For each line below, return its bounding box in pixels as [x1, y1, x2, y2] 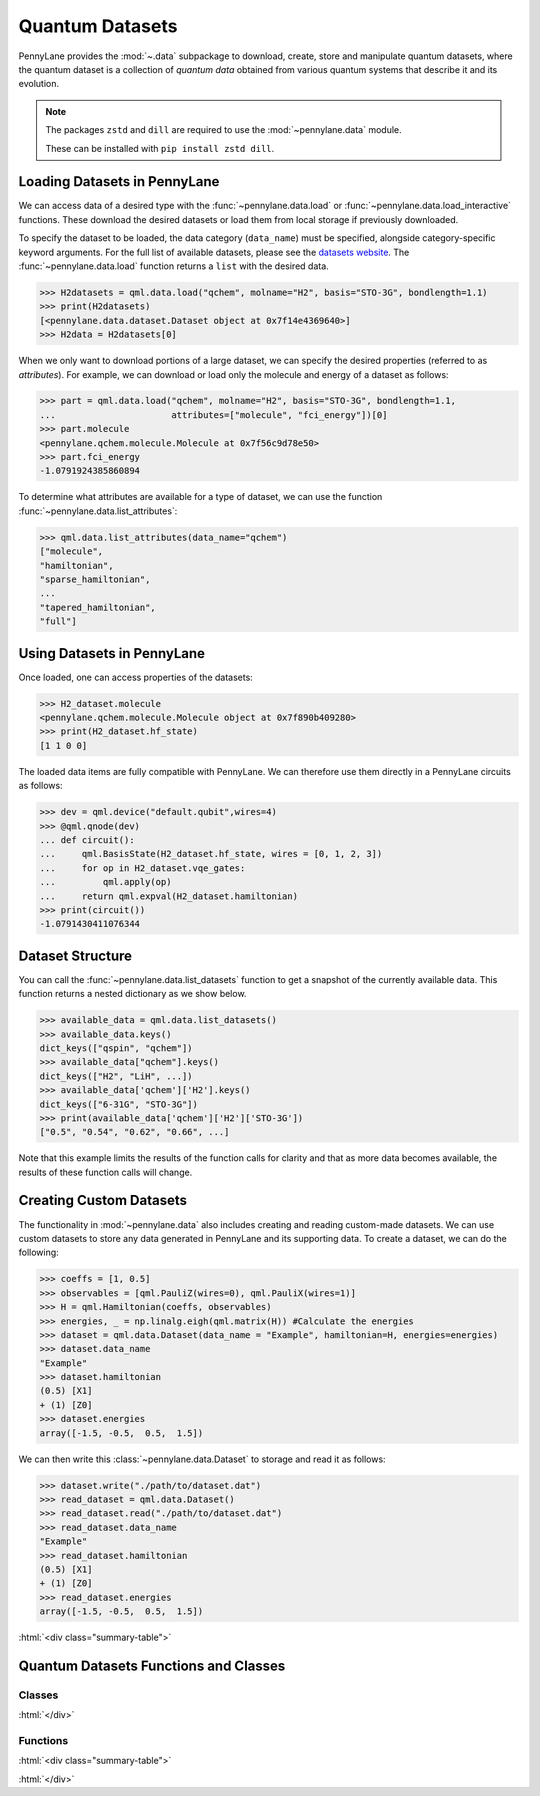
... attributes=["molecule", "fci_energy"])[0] [39, 409, 388, 420]
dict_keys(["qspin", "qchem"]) [39, 1042, 194, 1054]
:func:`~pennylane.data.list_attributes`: [18, 505, 178, 517]
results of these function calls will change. [18, 1166, 193, 1178]
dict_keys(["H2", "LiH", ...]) [39, 1070, 194, 1082]
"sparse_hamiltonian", [39, 573, 151, 585]
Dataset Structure [18, 947, 133, 964]
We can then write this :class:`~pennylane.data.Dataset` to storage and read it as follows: [18, 1453, 386, 1465]
